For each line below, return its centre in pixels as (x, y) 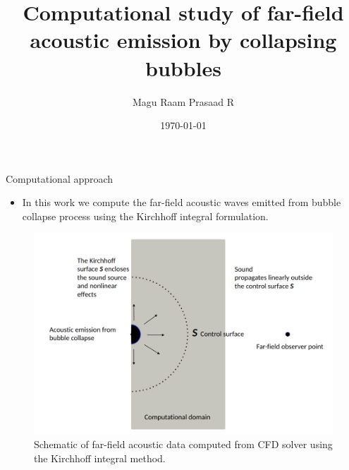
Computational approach (60, 178)
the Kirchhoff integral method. (100, 458)
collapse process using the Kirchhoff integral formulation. (145, 216)
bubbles (183, 67)
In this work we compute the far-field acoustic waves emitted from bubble (182, 202)
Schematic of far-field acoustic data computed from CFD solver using (183, 444)
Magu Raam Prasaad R (183, 101)
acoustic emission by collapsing (183, 40)
